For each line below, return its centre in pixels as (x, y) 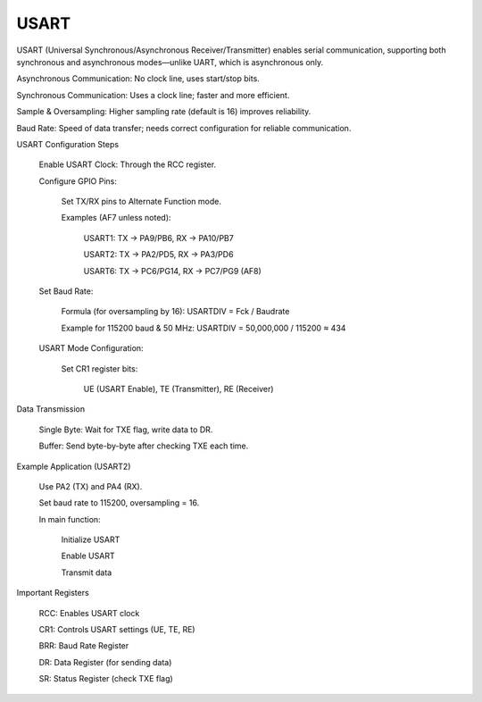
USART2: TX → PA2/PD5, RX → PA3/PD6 (158, 255)
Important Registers (53, 593)
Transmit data (87, 572)
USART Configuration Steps (68, 144)
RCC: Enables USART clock (89, 613)
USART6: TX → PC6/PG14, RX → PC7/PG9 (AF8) (173, 271)
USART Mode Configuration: (91, 348)
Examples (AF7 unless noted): (116, 218)
